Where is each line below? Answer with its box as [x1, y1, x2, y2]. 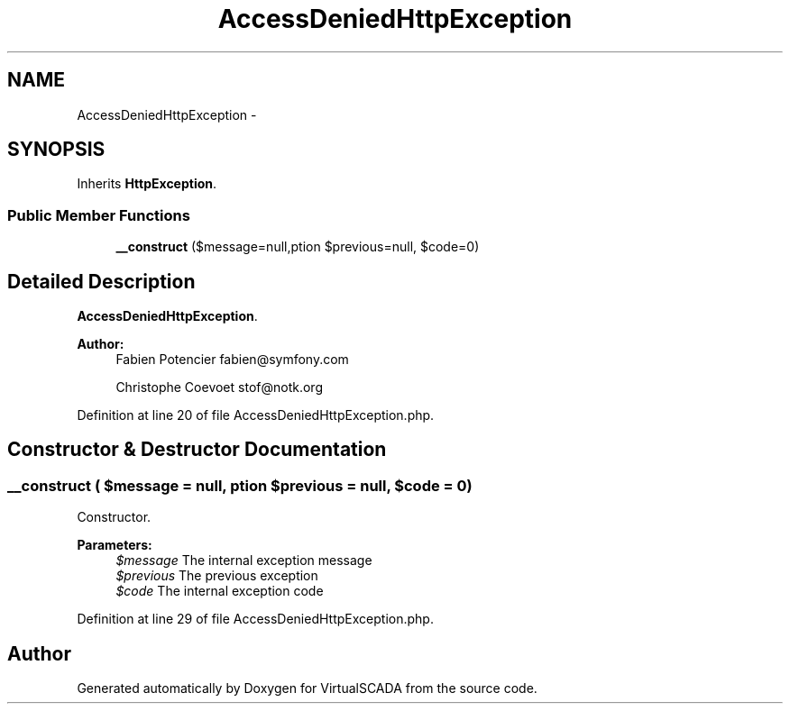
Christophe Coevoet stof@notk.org [115, 379, 323, 396]
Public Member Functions [7, 205, 190, 224]
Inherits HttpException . [77, 176, 217, 192]
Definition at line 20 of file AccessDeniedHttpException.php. [77, 407, 435, 424]
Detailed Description [7, 269, 196, 293]
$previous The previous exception [115, 568, 318, 584]
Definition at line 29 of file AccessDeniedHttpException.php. [77, 611, 434, 627]
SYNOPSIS [7, 138, 106, 161]
